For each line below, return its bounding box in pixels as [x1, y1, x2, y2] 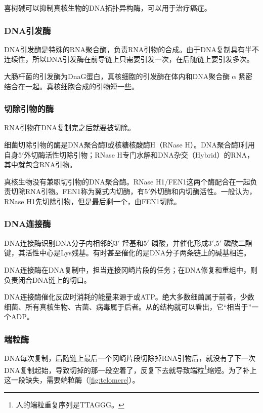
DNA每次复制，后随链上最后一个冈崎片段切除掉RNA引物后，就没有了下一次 [4, 353, 255, 363]
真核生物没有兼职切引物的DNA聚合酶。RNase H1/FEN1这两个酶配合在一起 [4, 176, 250, 186]
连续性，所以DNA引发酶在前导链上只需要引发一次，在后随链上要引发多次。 [4, 54, 254, 64]
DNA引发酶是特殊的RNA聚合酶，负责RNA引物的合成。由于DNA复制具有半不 [4, 44, 259, 54]
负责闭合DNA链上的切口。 [4, 274, 91, 285]
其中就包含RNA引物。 [4, 159, 77, 170]
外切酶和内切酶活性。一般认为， [150, 186, 256, 197]
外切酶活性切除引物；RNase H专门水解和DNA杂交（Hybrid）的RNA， [24, 149, 254, 160]
